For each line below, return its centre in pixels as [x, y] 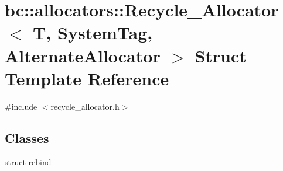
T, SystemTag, [93, 32]
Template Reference [87, 78]
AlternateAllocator [83, 55]
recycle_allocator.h [85, 106]
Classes [27, 137]
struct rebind [28, 162]
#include [21, 106]
